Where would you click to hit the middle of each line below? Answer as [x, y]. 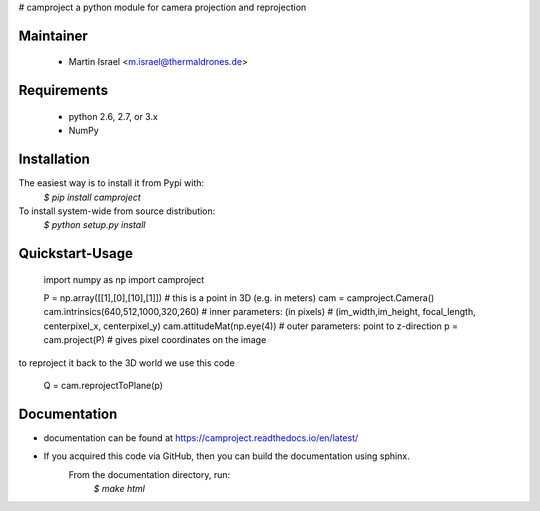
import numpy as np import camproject [124, 279]
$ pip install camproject [92, 197]
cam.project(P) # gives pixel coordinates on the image [155, 340]
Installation [54, 159]
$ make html [119, 489]
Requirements [63, 90]
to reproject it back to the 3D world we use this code [126, 362]
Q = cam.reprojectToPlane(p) [103, 386]
